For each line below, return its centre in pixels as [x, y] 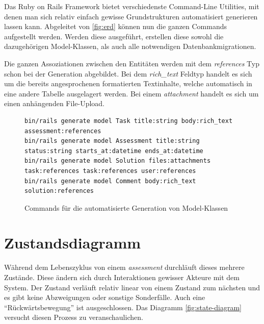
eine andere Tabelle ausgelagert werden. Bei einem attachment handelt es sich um [131, 93]
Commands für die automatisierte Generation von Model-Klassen [126, 207]
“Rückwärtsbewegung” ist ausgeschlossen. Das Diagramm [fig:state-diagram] [123, 307]
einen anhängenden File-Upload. [55, 103]
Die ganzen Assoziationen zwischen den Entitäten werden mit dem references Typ [132, 63]
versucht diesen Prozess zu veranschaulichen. [74, 317]
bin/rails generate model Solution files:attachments [118, 161]
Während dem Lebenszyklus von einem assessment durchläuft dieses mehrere [124, 267]
